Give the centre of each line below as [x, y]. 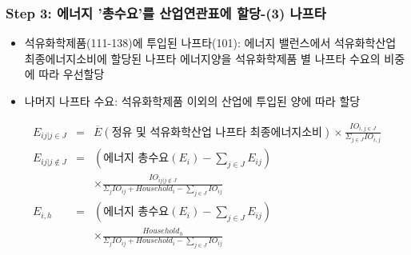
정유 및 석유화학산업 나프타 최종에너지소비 [217, 132]
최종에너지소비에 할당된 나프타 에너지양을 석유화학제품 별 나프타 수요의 [202, 58]
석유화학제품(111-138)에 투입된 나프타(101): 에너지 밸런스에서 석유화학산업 [210, 43]
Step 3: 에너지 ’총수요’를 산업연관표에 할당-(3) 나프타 [166, 12]
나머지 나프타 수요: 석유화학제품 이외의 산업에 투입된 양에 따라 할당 [192, 101]
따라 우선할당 [72, 74]
